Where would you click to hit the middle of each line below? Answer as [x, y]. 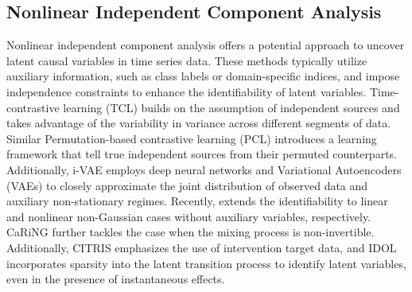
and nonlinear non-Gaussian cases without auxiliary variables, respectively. [189, 216]
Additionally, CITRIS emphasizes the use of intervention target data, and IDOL [202, 247]
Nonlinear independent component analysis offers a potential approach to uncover [206, 45]
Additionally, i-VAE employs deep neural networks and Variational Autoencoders [204, 169]
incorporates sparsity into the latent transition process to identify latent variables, [206, 263]
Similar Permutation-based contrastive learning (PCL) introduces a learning [192, 138]
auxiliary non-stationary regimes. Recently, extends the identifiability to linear [197, 201]
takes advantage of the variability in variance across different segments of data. [199, 123]
